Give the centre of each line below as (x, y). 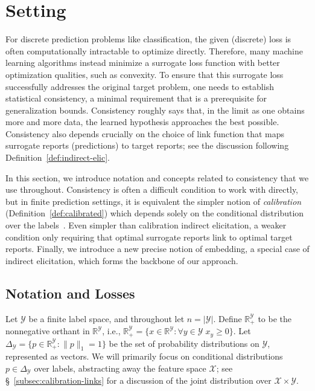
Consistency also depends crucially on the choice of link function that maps (145, 133)
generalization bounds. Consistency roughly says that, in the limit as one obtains (155, 110)
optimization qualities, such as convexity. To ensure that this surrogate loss (145, 74)
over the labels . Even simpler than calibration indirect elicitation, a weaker (146, 225)
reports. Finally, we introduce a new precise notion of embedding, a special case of (157, 249)
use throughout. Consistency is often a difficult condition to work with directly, (152, 189)
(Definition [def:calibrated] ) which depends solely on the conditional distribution (155, 213)
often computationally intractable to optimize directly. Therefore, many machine (154, 50)
